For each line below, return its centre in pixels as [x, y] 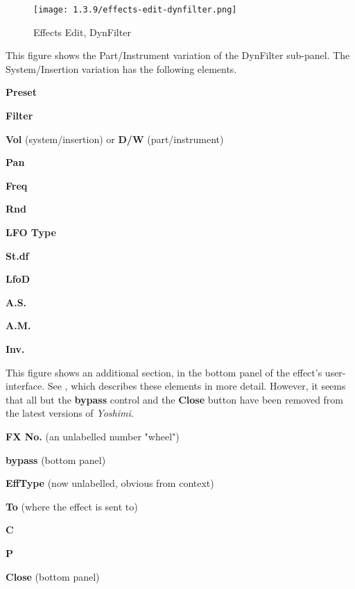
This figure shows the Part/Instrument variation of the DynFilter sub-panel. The [178, 55]
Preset [21, 92]
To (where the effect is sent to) [72, 506]
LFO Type [31, 232]
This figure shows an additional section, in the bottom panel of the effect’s [164, 372]
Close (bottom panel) [53, 576]
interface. [25, 386]
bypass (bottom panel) [56, 459]
